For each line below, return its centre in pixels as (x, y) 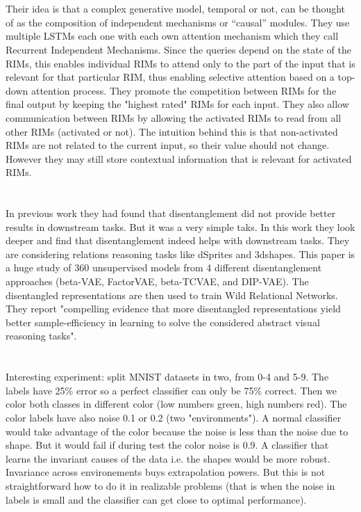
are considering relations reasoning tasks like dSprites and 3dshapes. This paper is (180, 254)
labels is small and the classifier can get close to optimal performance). (156, 499)
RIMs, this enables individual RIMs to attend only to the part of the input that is (180, 63)
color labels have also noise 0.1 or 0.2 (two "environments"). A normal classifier (174, 417)
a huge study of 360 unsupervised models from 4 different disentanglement (164, 267)
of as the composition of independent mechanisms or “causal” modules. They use (178, 22)
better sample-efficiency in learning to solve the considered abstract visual (163, 322)
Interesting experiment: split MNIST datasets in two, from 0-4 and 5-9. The (167, 377)
